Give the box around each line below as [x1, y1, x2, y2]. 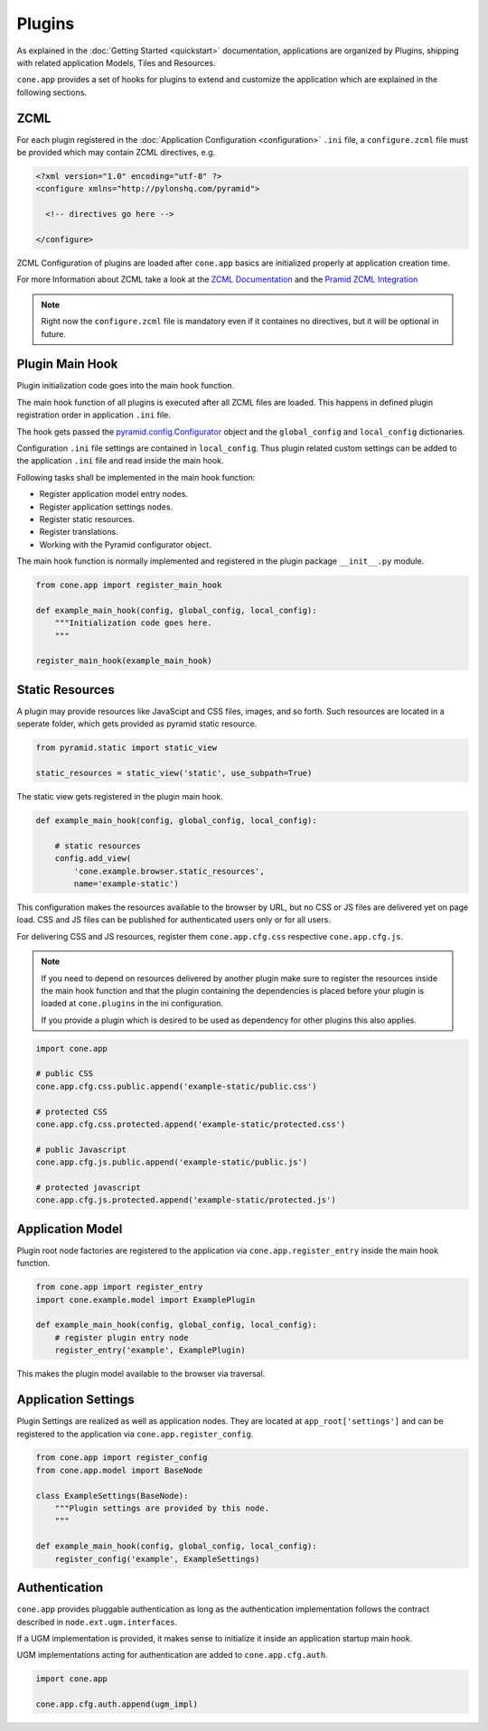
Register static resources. [39, 513, 135, 524]
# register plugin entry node [54, 1333, 189, 1343]
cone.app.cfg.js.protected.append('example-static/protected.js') [35, 1195, 336, 1205]
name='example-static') [73, 879, 180, 889]
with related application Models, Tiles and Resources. [16, 57, 216, 68]
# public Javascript [35, 1144, 127, 1155]
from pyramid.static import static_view [35, 743, 217, 753]
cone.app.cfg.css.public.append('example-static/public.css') [35, 1081, 317, 1091]
